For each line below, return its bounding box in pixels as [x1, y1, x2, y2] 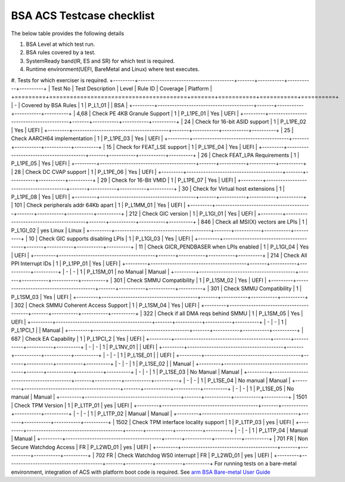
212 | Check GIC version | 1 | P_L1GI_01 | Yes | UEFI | [129, 210, 256, 217]
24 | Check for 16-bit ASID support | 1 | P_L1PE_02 [184, 118, 307, 125]
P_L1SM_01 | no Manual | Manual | [86, 268, 170, 275]
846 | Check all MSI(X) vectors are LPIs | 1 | [200, 218, 308, 226]
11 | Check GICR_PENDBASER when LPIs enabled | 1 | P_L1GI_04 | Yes [138, 243, 309, 250]
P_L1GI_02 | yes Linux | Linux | [11, 226, 85, 234]
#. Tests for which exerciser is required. [11, 76, 108, 83]
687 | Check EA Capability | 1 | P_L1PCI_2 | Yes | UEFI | [11, 335, 145, 342]
